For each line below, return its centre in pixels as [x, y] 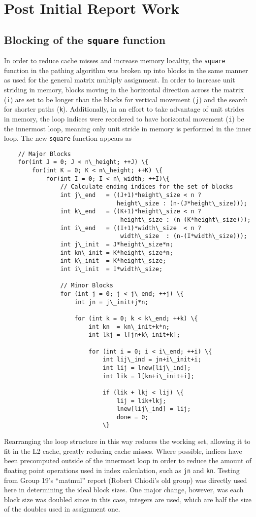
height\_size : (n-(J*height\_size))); [182, 203]
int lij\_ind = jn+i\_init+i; [152, 360]
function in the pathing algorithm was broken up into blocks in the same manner [126, 70]
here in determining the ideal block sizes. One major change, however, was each [124, 490]
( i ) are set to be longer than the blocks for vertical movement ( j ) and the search [126, 99]
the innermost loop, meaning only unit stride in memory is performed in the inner [128, 128]
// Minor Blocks [87, 286]
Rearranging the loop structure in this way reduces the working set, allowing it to [127, 441]
